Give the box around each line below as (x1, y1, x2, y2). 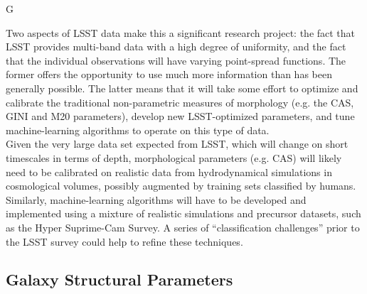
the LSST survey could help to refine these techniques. (6, 234, 243, 249)
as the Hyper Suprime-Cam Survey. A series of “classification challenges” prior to (6, 219, 360, 234)
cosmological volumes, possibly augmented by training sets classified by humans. (6, 178, 356, 193)
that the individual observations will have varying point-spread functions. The (6, 53, 346, 67)
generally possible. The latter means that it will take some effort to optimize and (6, 80, 358, 95)
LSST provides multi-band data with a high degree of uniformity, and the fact (6, 39, 346, 54)
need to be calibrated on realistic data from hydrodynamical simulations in (6, 164, 332, 179)
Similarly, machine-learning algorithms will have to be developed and (6, 192, 307, 207)
